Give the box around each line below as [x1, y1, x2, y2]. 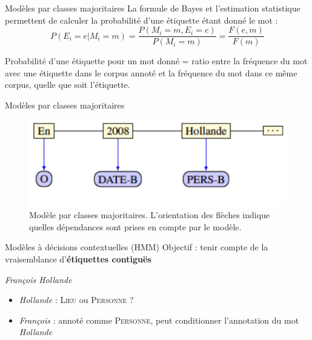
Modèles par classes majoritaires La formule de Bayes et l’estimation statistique [5, 2, 300, 14]
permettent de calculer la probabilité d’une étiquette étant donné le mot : [5, 13, 278, 26]
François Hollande [5, 273, 72, 285]
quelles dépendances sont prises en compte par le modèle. [29, 220, 242, 233]
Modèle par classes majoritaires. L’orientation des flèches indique [29, 208, 270, 221]
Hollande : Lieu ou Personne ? [19, 293, 134, 306]
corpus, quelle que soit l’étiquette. [5, 78, 130, 91]
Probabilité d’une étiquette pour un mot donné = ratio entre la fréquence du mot [5, 55, 308, 67]
